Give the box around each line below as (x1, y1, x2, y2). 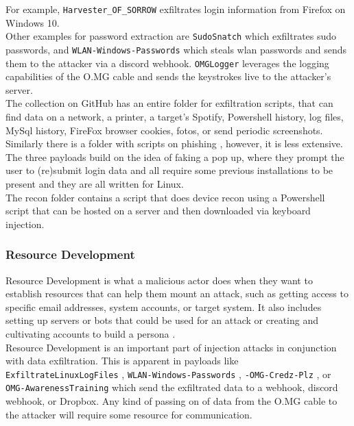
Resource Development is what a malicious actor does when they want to (5, 273, 313, 287)
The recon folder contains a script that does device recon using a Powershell (5, 190, 325, 204)
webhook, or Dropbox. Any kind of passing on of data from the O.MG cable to (5, 394, 338, 408)
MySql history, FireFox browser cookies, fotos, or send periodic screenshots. (5, 123, 323, 137)
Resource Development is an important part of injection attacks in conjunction (5, 340, 337, 354)
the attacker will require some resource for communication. (5, 407, 252, 421)
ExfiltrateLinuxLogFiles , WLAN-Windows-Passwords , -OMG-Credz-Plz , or (5, 366, 331, 381)
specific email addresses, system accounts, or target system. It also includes (5, 299, 322, 314)
